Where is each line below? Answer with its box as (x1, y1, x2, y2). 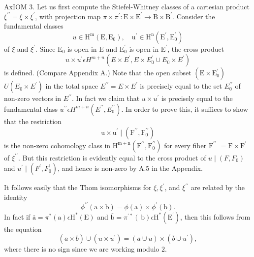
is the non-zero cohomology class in (4, 140, 111, 150)
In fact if (4, 211, 31, 222)
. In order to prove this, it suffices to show (121, 103, 248, 114)
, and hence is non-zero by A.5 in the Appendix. (57, 163, 203, 173)
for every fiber (164, 140, 207, 150)
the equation (4, 224, 42, 234)
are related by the (190, 182, 245, 193)
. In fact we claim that (71, 93, 140, 103)
